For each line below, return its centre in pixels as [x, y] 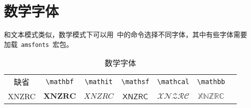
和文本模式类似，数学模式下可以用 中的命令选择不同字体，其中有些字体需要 [125, 34]
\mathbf [60, 82]
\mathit [99, 82]
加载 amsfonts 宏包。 [39, 44]
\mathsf [135, 82]
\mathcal [173, 82]
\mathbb [211, 82]
